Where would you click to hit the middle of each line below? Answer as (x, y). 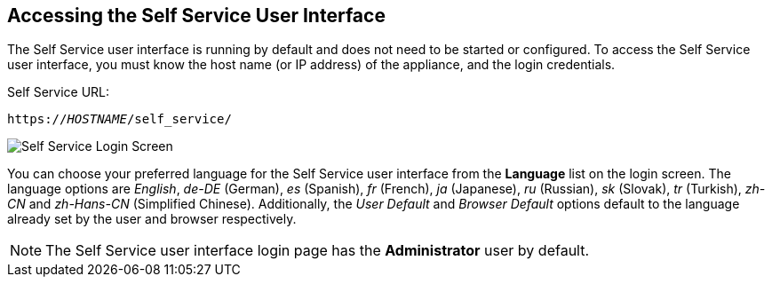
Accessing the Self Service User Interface (196, 16)
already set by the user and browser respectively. (152, 219)
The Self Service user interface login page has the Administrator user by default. (318, 251)
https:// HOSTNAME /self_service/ (119, 119)
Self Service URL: (59, 92)
